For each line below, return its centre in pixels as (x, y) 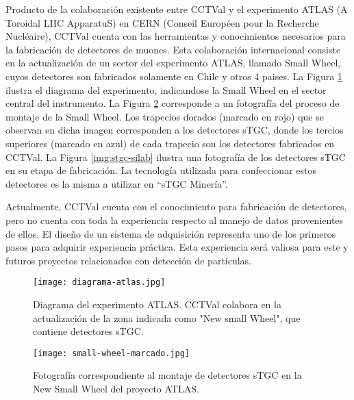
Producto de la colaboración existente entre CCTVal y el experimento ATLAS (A (177, 9)
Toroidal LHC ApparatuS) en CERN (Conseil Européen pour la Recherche (162, 22)
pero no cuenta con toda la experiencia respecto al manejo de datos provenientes (175, 220)
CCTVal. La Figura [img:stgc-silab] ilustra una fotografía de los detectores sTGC (176, 157)
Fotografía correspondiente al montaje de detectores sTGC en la (167, 375)
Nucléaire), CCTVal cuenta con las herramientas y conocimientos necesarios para (176, 36)
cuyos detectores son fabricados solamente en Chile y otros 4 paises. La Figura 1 (174, 76)
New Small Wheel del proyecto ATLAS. (116, 388)
